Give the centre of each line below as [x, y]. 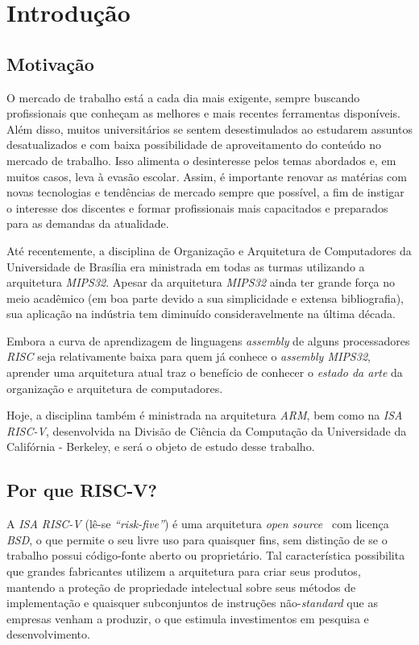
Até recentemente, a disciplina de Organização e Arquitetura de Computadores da [209, 250]
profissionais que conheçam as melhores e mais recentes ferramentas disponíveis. [203, 113]
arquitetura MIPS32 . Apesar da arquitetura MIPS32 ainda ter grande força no [201, 282]
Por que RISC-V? [82, 490]
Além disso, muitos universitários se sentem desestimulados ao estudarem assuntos [209, 128]
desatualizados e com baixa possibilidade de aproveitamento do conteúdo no [194, 145]
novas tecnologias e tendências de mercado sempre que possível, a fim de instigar [205, 192]
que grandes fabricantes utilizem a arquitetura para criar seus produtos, [184, 571]
